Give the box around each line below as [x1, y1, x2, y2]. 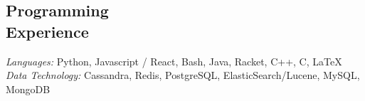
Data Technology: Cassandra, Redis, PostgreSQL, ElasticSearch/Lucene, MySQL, [6, 68, 360, 83]
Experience [6, 20, 89, 42]
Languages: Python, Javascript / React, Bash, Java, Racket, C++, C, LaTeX [6, 53, 342, 68]
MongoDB [6, 81, 51, 96]
